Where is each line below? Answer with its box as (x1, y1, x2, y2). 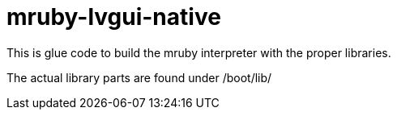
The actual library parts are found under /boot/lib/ (6, 70, 272, 85)
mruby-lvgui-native (6, 3, 221, 31)
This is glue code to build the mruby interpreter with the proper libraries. (6, 45, 391, 60)
